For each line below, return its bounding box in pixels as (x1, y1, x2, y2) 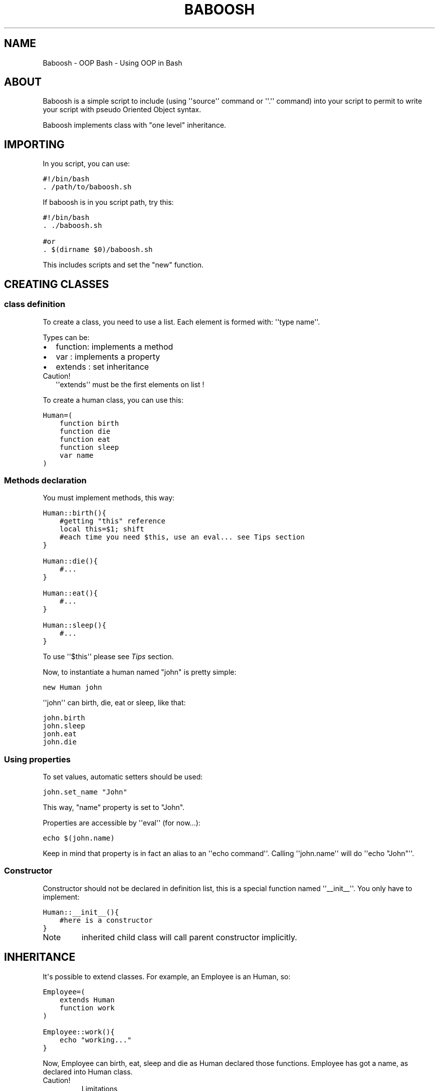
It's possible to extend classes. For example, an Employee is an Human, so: (43, 972, 291, 981)
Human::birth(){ (43, 509, 106, 517)
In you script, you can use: (43, 159, 130, 168)
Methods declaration (4, 475, 87, 485)
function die (60, 427, 111, 435)
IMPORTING (4, 138, 65, 151)
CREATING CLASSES (4, 278, 109, 291)
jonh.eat (43, 730, 77, 738)
